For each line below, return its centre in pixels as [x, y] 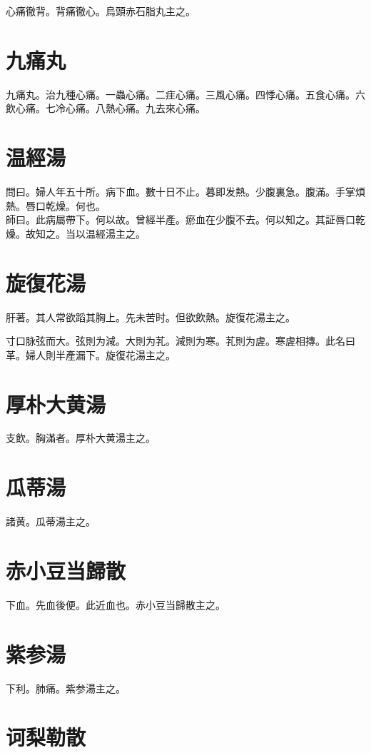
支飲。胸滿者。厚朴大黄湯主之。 [81, 438]
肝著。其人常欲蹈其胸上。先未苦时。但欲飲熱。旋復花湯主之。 [151, 317]
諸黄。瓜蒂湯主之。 [51, 521]
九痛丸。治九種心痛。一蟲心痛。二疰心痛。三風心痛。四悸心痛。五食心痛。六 [185, 94]
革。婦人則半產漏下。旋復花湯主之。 [91, 354]
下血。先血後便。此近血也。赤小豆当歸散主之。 [116, 604]
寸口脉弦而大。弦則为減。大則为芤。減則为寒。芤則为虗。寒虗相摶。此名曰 [181, 341]
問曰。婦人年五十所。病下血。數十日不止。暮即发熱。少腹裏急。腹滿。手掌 [181, 192]
